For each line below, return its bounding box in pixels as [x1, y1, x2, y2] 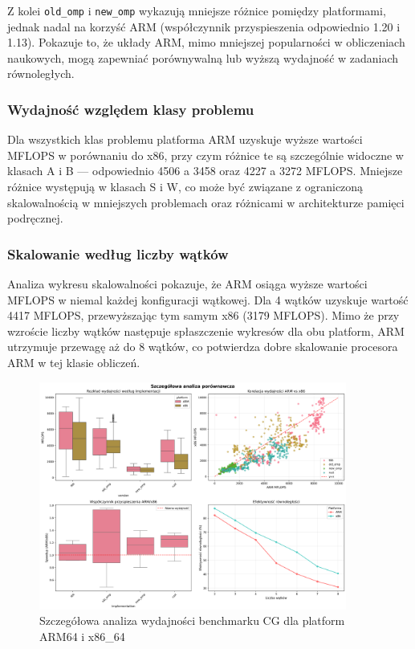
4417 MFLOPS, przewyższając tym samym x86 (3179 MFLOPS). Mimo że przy [7, 307, 400, 324]
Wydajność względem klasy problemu [7, 99, 254, 119]
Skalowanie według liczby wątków [7, 243, 229, 263]
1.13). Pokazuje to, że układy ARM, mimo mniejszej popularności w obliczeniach [7, 34, 405, 51]
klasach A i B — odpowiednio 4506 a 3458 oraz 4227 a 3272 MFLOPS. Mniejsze [7, 162, 403, 179]
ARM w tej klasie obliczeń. [7, 354, 140, 370]
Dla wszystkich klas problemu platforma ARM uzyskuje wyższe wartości [7, 131, 363, 148]
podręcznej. [7, 210, 63, 227]
